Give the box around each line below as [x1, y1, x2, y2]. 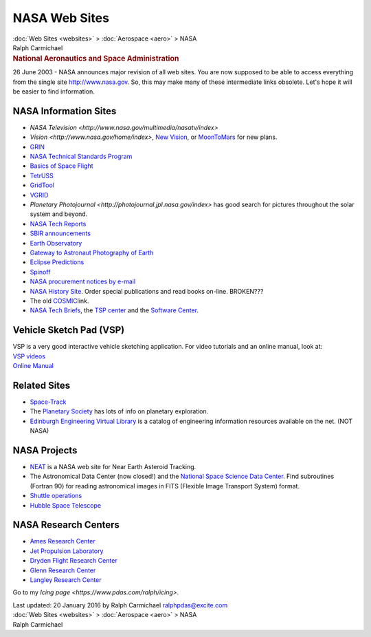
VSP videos [12, 352, 46, 360]
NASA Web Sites [12, 10, 110, 25]
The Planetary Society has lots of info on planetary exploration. [30, 407, 209, 415]
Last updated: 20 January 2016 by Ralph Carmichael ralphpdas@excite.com [12, 601, 228, 609]
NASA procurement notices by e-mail [30, 277, 136, 285]
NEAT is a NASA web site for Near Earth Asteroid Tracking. [30, 462, 196, 471]
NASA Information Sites [12, 105, 117, 117]
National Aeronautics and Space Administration [12, 54, 179, 63]
